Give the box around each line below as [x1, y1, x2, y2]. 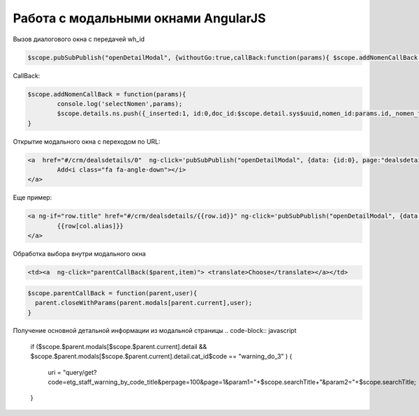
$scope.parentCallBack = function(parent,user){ [27, 289, 198, 297]
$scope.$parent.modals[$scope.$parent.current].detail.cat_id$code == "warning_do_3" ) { [30, 352, 293, 361]
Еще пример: [13, 193, 52, 202]
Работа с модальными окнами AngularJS [13, 10, 266, 26]
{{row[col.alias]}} [57, 222, 124, 230]
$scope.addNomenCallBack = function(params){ [27, 90, 186, 98]
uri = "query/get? [47, 368, 97, 376]
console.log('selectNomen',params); [57, 100, 183, 107]
